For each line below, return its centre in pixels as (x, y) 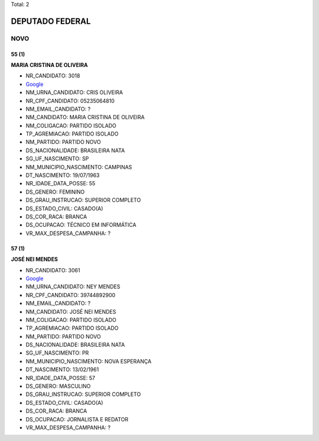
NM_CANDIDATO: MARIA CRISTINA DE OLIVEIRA (85, 117)
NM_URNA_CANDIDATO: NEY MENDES (73, 287)
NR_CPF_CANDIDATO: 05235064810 (70, 101)
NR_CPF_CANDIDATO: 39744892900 (71, 295)
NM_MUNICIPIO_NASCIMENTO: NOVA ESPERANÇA (89, 361)
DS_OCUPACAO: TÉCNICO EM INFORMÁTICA (81, 225)
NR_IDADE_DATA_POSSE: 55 (61, 184)
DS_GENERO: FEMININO (55, 192)
